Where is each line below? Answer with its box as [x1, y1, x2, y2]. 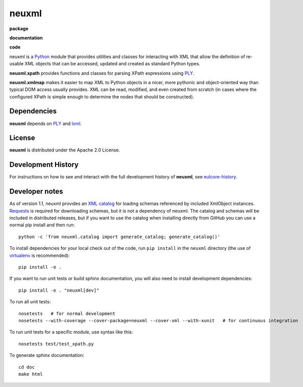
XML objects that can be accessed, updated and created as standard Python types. [24, 61, 200, 67]
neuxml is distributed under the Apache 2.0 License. [9, 147, 120, 153]
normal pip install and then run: [9, 222, 75, 228]
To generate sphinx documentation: [9, 352, 84, 358]
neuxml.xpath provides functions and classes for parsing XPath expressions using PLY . [9, 70, 194, 76]
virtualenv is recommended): [9, 252, 70, 259]
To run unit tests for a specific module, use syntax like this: [9, 329, 133, 335]
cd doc [18, 364, 35, 370]
